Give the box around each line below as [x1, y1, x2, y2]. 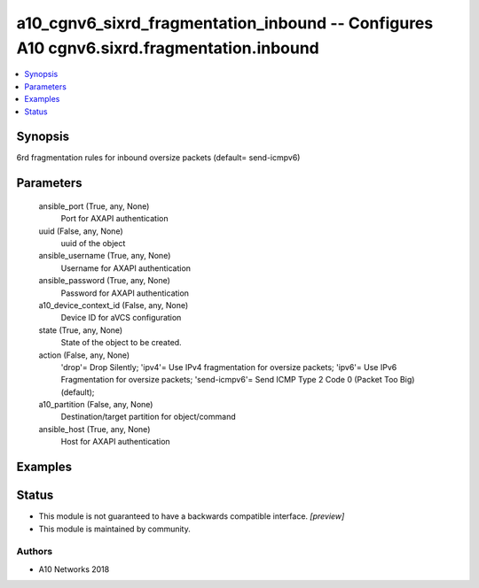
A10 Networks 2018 [38, 563, 110, 575]
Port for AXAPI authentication [60, 213, 169, 224]
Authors [16, 545, 53, 558]
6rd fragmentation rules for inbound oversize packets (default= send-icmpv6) [16, 152, 301, 163]
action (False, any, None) [38, 350, 130, 360]
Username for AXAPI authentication [60, 262, 191, 274]
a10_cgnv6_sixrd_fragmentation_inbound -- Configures [16, 13, 434, 33]
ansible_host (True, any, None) [38, 423, 151, 434]
